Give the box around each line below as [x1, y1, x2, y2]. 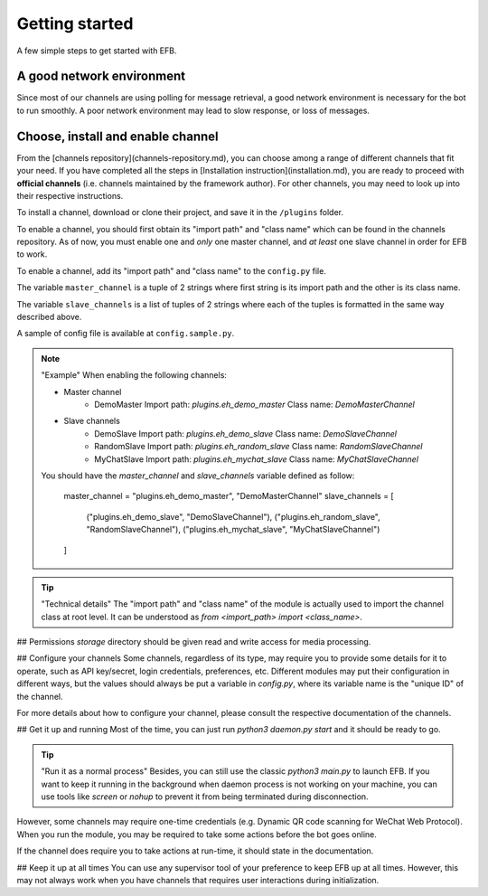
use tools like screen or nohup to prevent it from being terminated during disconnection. [41, 791, 370, 802]
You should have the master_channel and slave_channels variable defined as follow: [41, 470, 355, 481]
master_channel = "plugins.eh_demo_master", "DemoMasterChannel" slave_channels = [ [63, 491, 394, 502]
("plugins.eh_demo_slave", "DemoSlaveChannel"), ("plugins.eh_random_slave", [86, 511, 381, 522]
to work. [16, 249, 48, 259]
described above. [16, 312, 82, 323]
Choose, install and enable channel [16, 128, 219, 144]
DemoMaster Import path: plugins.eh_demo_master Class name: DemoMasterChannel [94, 399, 415, 410]
